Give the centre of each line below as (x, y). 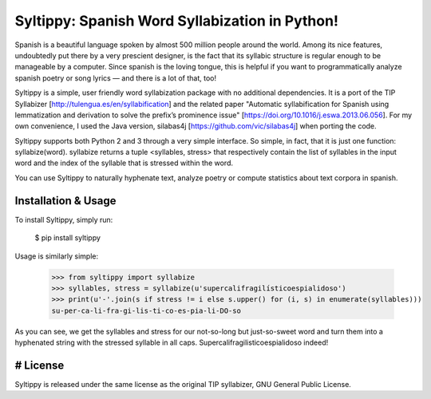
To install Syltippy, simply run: (64, 219)
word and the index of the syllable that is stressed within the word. (124, 163)
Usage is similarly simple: (57, 256)
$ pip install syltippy (68, 238)
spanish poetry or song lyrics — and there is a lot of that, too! (116, 78)
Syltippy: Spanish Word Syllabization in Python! (177, 21)
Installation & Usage (65, 201)
